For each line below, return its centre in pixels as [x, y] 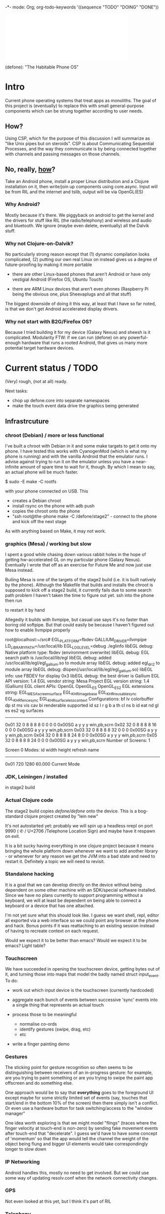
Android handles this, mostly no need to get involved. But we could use [77, 1173]
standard [14, 816]
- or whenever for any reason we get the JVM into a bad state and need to [80, 856]
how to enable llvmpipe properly [38, 630]
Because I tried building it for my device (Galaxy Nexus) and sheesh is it [78, 332]
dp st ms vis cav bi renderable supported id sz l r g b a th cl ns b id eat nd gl [82, 705]
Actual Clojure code [29, 800]
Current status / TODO [52, 368]
